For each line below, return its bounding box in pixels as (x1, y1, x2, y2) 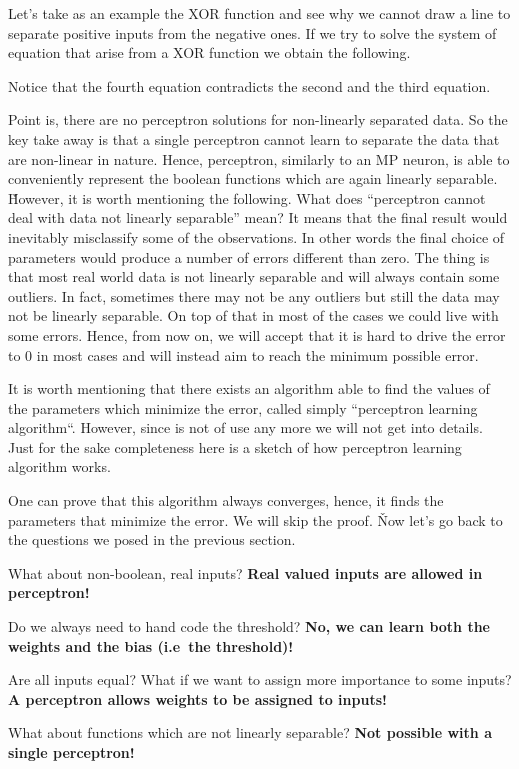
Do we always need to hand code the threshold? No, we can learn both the (8, 616, 490, 637)
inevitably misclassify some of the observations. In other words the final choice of (8, 226, 505, 247)
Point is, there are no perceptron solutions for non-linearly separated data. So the (8, 109, 508, 130)
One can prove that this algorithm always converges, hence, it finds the (8, 490, 444, 511)
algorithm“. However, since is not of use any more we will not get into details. (8, 417, 483, 438)
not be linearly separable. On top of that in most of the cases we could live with (8, 305, 499, 326)
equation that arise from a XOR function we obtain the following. (8, 42, 411, 63)
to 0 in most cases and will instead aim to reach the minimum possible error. (8, 344, 479, 365)
